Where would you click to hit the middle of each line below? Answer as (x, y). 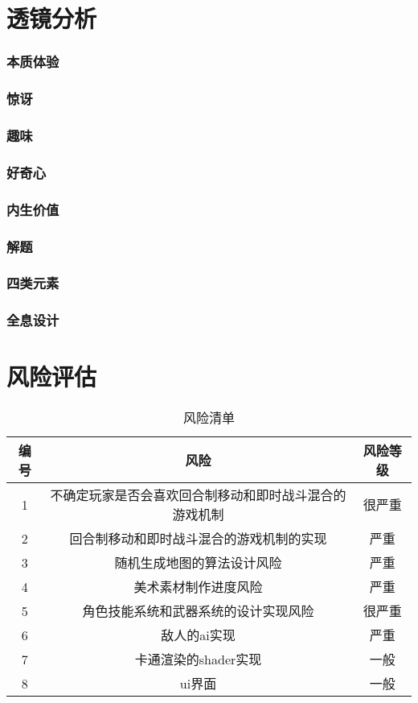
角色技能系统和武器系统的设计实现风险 (198, 611)
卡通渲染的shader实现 (198, 660)
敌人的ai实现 (198, 635)
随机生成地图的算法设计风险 (198, 563)
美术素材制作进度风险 (198, 587)
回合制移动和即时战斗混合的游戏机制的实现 (198, 539)
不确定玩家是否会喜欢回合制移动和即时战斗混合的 (198, 495)
